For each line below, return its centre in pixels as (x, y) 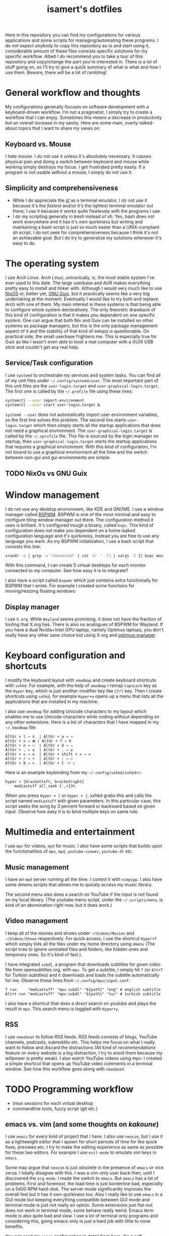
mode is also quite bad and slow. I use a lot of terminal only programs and (82, 1216)
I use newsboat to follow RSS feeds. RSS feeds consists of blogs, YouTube (81, 1036)
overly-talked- (140, 123)
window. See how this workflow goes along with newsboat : (65, 1069)
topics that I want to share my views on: (59, 128)
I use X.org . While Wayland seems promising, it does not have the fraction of (83, 619)
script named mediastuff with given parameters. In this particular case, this (83, 801)
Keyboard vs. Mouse (38, 144)
